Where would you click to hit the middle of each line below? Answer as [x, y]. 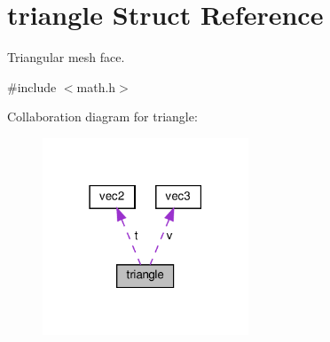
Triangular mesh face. [66, 57]
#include [32, 86]
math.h [96, 86]
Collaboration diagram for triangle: [102, 117]
